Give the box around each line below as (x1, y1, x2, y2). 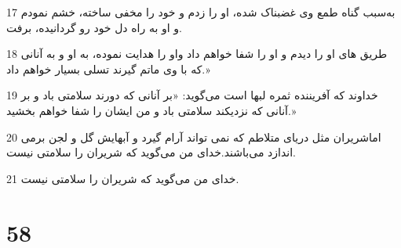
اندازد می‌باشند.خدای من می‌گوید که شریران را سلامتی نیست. (6, 144, 296, 160)
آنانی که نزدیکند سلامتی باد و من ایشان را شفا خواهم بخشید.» (6, 102, 297, 118)
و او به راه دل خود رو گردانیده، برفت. (6, 19, 182, 35)
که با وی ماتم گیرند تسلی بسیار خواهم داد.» (6, 60, 210, 77)
